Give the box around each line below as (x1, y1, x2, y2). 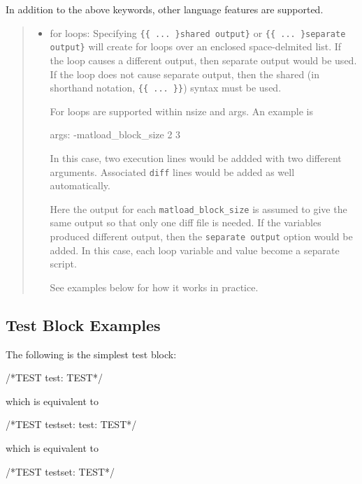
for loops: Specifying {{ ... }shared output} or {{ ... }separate (50, 25, 346, 40)
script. (50, 256, 77, 271)
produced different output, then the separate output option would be (50, 229, 353, 244)
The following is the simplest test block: (6, 346, 177, 361)
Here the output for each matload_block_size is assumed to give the (50, 201, 347, 216)
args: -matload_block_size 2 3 (50, 127, 181, 142)
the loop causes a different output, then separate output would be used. (50, 52, 357, 67)
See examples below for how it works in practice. (50, 279, 259, 294)
